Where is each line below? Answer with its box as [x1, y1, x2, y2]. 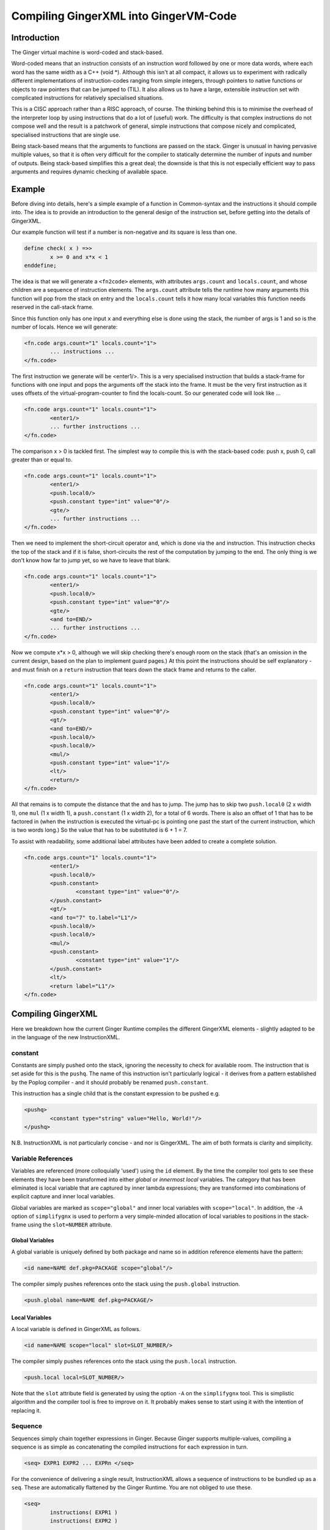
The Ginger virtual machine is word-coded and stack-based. [11, 49, 164, 56]
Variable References [11, 1154, 73, 1163]
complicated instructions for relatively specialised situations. [11, 94, 164, 102]
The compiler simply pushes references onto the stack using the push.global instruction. [11, 1280, 241, 1288]
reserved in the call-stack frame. [11, 304, 94, 311]
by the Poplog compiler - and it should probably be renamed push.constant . [11, 1078, 208, 1086]
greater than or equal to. [11, 456, 73, 463]
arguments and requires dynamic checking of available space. [11, 168, 168, 176]
